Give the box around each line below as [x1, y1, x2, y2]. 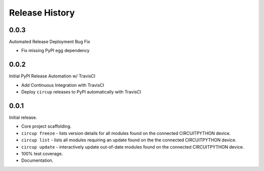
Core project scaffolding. [21, 123, 72, 129]
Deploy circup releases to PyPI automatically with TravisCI [21, 89, 141, 95]
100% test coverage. [21, 151, 63, 156]
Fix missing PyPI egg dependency [21, 48, 90, 54]
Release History [9, 7, 75, 18]
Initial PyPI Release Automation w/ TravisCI [9, 73, 95, 79]
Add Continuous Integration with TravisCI [21, 82, 105, 88]
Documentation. [21, 157, 54, 163]
